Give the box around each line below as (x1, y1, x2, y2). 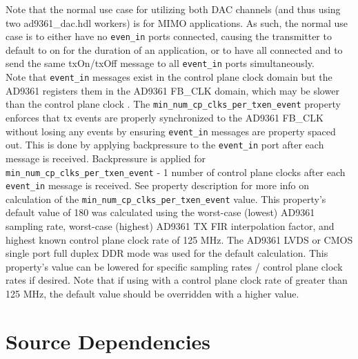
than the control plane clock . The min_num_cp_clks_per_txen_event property (6, 97, 341, 111)
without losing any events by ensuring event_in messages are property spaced (6, 124, 336, 138)
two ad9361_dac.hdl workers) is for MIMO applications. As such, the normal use (6, 15, 348, 30)
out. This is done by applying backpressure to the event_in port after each (6, 137, 324, 152)
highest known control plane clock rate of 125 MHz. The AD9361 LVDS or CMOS (6, 232, 353, 246)
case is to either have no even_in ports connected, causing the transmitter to (6, 29, 332, 43)
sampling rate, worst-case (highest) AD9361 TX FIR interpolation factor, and (6, 219, 335, 233)
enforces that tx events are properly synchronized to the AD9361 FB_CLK (6, 110, 324, 124)
